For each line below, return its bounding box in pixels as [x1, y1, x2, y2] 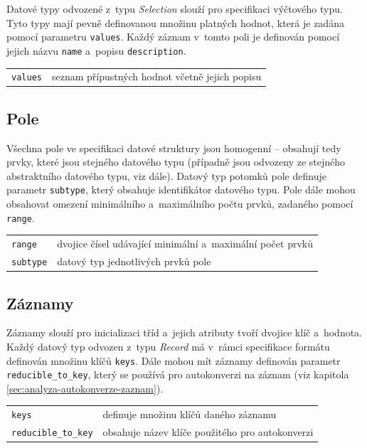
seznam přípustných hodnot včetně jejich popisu [51, 69, 262, 84]
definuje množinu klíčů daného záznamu [102, 407, 277, 422]
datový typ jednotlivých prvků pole [57, 253, 211, 268]
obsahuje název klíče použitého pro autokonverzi [102, 425, 314, 439]
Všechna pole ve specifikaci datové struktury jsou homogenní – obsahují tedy [6, 140, 341, 155]
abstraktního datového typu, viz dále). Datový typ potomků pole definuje [6, 168, 326, 183]
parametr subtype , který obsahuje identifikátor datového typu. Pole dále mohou [6, 182, 356, 197]
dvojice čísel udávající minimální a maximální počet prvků [57, 236, 313, 251]
